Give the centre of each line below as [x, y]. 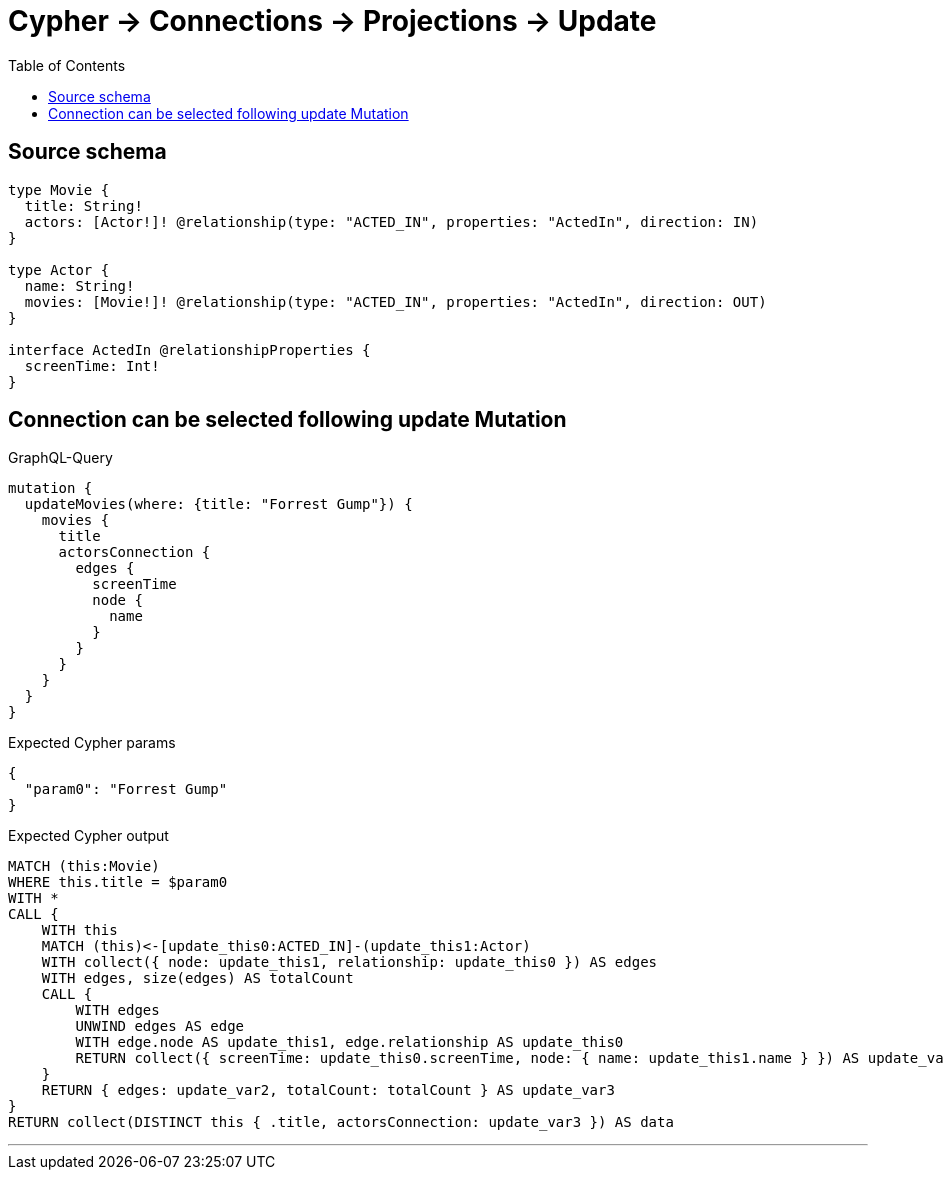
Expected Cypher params [92, 743]
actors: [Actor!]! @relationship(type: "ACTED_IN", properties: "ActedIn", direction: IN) [391, 221]
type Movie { [59, 189]
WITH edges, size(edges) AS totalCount [197, 978]
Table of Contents [67, 65]
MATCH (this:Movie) [84, 866]
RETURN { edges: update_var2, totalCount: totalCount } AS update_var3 [328, 1090]
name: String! [79, 285]
